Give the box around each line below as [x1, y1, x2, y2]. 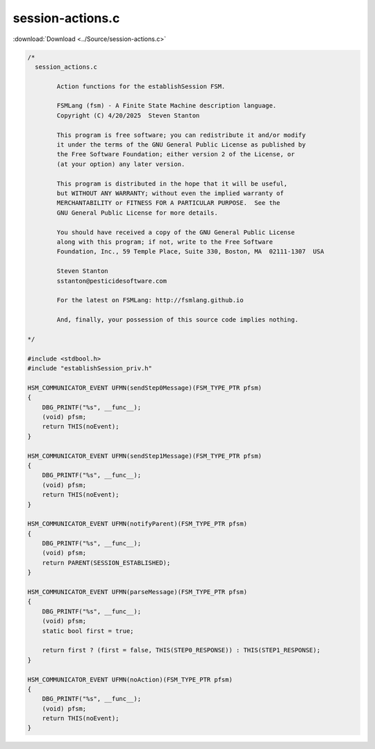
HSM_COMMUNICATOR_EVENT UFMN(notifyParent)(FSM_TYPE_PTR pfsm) [27, 520, 248, 528]
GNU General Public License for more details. [56, 208, 218, 217]
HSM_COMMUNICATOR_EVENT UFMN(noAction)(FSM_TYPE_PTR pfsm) [27, 675, 233, 684]
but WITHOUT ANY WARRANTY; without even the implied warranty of [56, 190, 284, 197]
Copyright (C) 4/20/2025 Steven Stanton [56, 111, 200, 120]
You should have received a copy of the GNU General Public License [56, 228, 295, 236]
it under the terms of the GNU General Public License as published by [56, 141, 306, 149]
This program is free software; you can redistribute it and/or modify [56, 131, 306, 139]
